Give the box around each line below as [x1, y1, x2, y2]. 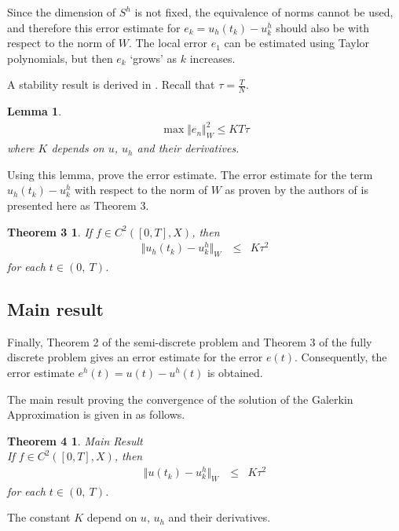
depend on [86, 509, 137, 526]
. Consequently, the [295, 349, 387, 365]
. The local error [128, 35, 207, 51]
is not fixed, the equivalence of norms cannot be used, [134, 4, 394, 20]
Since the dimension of [7, 4, 116, 20]
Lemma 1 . [7, 103, 62, 119]
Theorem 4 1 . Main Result [7, 432, 143, 449]
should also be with [276, 19, 370, 35]
